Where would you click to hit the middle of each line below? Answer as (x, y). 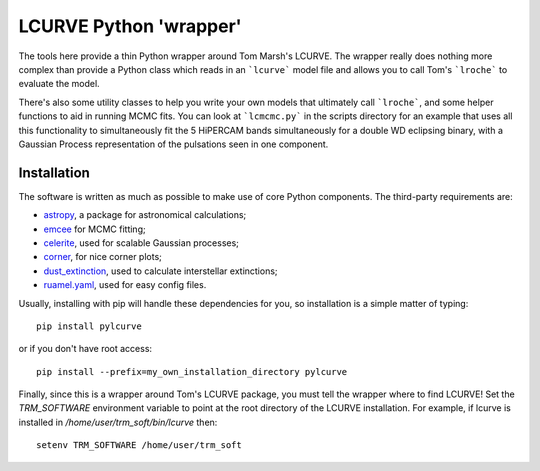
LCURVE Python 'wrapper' (130, 26)
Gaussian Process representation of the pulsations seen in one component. (173, 144)
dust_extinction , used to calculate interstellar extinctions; (161, 271)
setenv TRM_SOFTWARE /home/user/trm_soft (139, 445)
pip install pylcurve (89, 326)
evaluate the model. (59, 84)
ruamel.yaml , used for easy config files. (125, 285)
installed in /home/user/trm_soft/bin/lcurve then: (118, 422)
